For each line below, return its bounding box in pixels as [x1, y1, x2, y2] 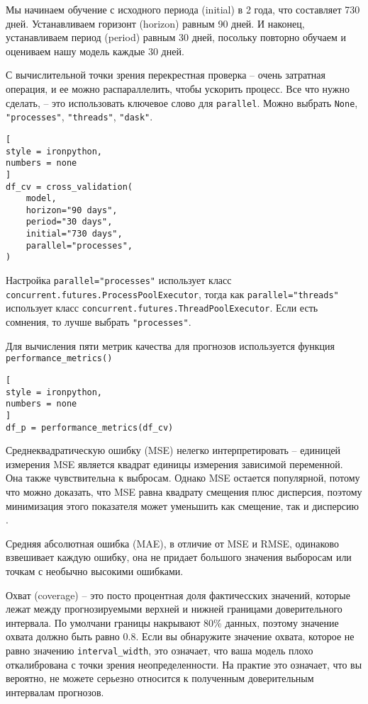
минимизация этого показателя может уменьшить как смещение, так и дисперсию [6, 498, 359, 513]
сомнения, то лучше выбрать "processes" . [6, 314, 191, 329]
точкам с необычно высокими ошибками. [6, 564, 184, 578]
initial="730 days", [26, 229, 123, 239]
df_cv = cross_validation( [6, 181, 133, 192]
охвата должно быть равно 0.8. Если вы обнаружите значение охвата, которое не [6, 629, 355, 644]
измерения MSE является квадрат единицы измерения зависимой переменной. [6, 456, 343, 471]
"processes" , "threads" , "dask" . [6, 109, 153, 124]
